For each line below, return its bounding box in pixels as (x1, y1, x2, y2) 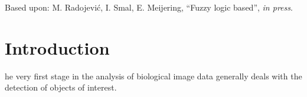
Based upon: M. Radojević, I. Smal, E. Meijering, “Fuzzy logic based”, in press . (5, 1, 293, 13)
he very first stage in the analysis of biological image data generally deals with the (5, 69, 302, 82)
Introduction (5, 35, 110, 59)
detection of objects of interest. (5, 81, 117, 93)
